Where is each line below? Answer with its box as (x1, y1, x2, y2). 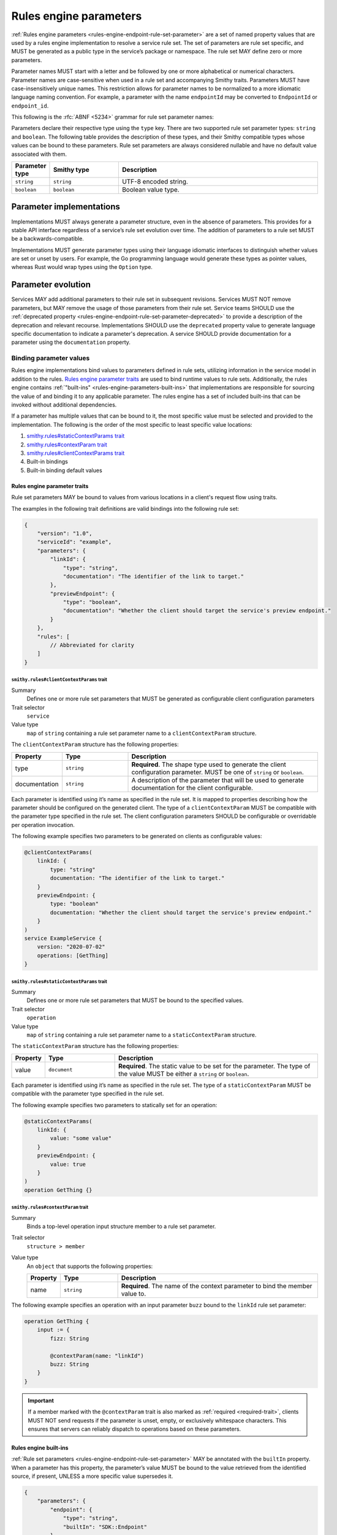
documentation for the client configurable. (131, 783, 254, 792)
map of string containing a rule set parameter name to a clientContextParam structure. (26, 729, 257, 737)
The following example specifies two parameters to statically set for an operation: (11, 1101, 218, 1108)
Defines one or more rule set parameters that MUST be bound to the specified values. (26, 997, 244, 1004)
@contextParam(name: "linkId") (50, 1352, 144, 1359)
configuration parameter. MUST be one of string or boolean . (131, 767, 305, 776)
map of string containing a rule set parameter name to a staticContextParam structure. (26, 1032, 257, 1039)
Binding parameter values (11, 354, 90, 362)
